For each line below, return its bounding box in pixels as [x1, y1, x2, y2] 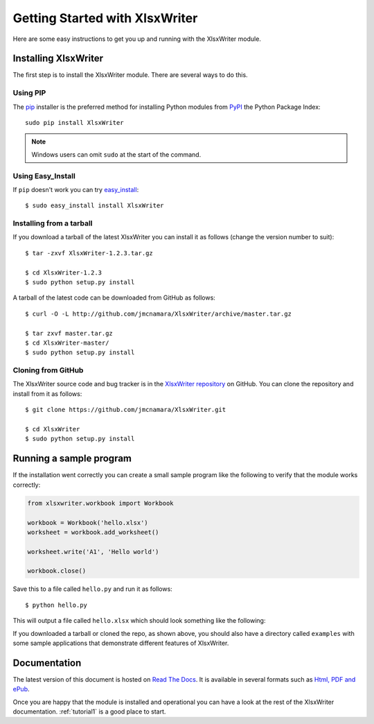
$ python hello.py [25, 601, 88, 609]
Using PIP [12, 88, 46, 98]
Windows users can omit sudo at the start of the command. [31, 150, 202, 159]
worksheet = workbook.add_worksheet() [27, 528, 159, 536]
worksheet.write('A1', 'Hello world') [27, 548, 159, 555]
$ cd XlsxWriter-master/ [25, 338, 109, 347]
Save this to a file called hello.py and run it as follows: [12, 585, 172, 593]
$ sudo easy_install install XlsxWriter [25, 202, 164, 209]
